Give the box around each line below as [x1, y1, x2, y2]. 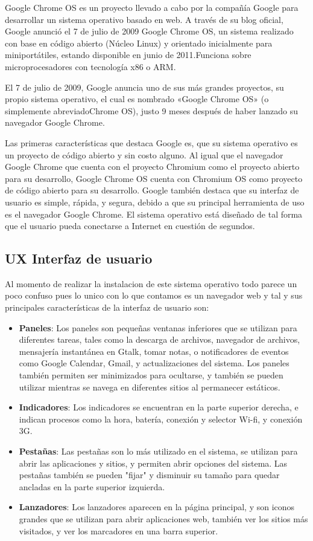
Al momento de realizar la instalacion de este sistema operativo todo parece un [5, 277, 297, 290]
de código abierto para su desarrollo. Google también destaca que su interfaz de [5, 184, 299, 196]
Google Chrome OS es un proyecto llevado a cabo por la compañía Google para [5, 1, 299, 13]
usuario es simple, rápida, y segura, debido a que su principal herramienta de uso [5, 195, 305, 208]
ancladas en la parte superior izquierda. [19, 480, 165, 493]
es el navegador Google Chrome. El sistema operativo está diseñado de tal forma [5, 207, 303, 220]
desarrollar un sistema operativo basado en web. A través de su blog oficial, [5, 13, 283, 25]
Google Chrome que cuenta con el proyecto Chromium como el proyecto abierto [5, 160, 300, 173]
